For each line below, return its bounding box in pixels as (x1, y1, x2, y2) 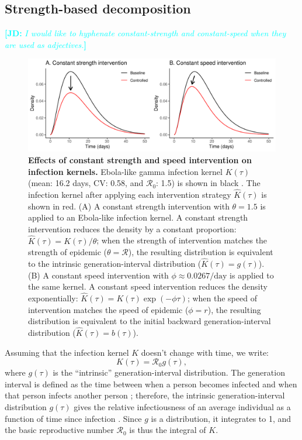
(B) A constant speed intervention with (28, 269, 169, 281)
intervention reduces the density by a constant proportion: (28, 222, 237, 235)
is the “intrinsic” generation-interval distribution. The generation (53, 366, 285, 379)
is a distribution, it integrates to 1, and (151, 412, 291, 424)
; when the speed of (187, 291, 257, 304)
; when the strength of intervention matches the (96, 234, 268, 246)
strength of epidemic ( (28, 246, 107, 258)
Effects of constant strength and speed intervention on (28, 153, 252, 166)
